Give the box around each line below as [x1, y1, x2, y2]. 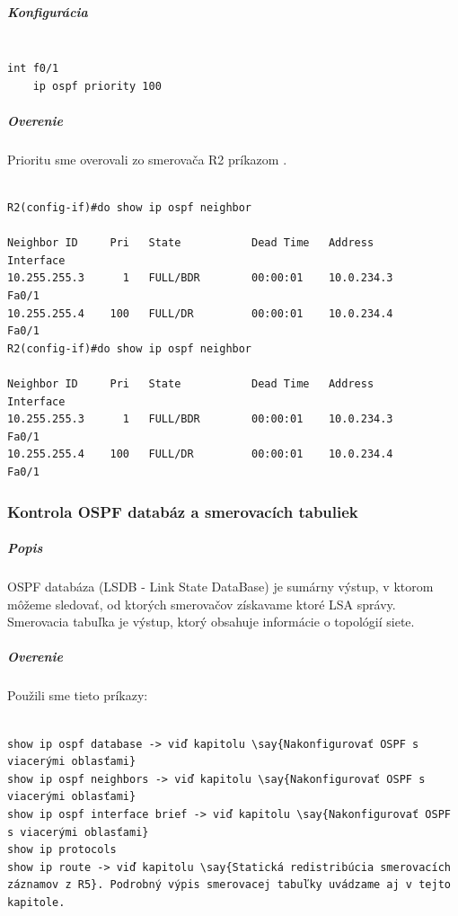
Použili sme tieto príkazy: [7, 686, 148, 705]
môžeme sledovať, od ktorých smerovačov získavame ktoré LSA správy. [7, 594, 396, 613]
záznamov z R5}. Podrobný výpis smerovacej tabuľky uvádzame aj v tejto [7, 878, 451, 892]
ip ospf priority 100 [32, 79, 162, 93]
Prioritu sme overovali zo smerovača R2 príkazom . [7, 149, 287, 168]
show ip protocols [7, 843, 117, 857]
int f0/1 [7, 62, 59, 76]
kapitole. [7, 895, 66, 909]
